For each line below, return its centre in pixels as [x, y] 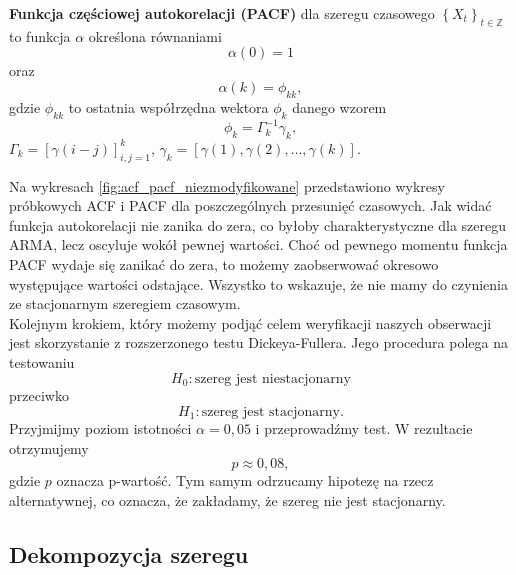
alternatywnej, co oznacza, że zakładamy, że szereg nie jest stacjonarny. [227, 499]
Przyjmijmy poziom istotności [100, 428]
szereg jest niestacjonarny [272, 378]
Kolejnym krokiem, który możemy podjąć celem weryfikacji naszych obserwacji [250, 322]
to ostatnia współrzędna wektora [168, 106]
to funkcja [40, 35]
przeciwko [39, 395]
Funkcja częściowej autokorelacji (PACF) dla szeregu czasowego [222, 13]
